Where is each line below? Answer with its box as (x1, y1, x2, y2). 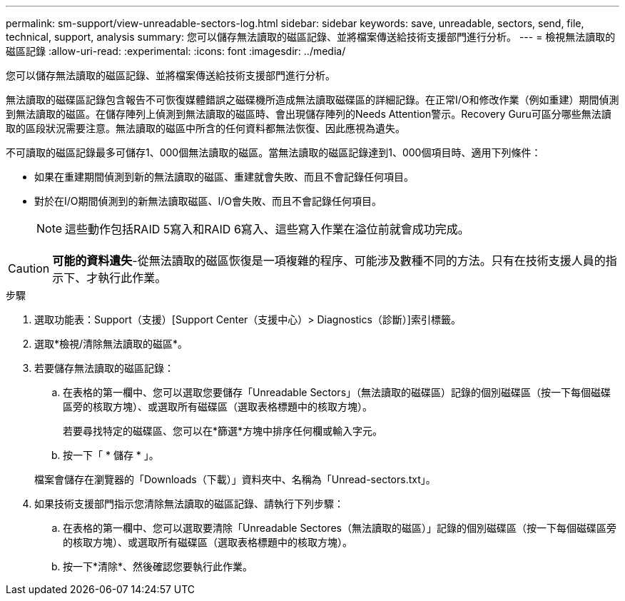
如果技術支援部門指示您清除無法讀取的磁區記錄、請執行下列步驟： (34, 498, 344, 510)
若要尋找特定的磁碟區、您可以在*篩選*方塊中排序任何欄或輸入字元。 (63, 425, 383, 437)
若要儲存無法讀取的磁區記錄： (34, 362, 174, 374)
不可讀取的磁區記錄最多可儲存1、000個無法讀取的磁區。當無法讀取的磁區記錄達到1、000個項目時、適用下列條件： (6, 146, 542, 158)
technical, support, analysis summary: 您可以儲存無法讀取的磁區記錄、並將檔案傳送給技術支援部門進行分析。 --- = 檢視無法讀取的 (6, 31, 616, 43)
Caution (8, 261, 50, 276)
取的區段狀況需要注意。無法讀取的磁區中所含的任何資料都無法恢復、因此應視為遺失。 (6, 122, 405, 134)
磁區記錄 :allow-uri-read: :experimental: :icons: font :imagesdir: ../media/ (6, 45, 346, 57)
